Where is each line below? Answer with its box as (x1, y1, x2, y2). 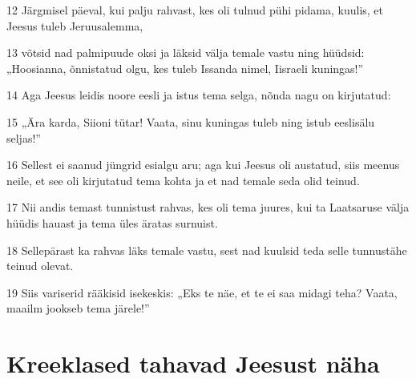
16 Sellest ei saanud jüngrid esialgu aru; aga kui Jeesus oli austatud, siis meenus (6, 156, 400, 173)
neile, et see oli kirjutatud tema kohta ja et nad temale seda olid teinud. (6, 171, 360, 188)
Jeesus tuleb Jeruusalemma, (6, 17, 143, 34)
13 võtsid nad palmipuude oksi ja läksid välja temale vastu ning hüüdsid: (6, 44, 365, 61)
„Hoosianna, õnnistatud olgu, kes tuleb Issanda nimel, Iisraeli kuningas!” (6, 59, 364, 76)
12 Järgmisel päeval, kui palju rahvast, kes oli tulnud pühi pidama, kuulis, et (6, 2, 384, 18)
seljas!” (6, 129, 41, 146)
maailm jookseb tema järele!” (6, 300, 150, 317)
